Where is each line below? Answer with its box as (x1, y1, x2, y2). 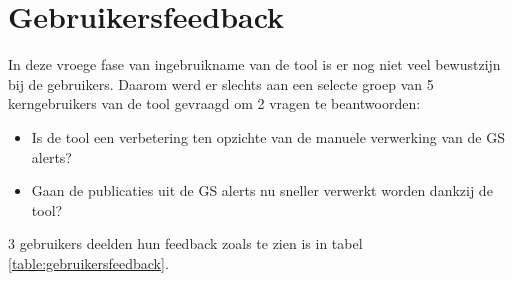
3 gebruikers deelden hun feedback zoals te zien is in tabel (8, 233, 363, 254)
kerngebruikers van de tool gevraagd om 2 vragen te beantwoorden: (8, 93, 421, 114)
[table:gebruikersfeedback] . (8, 252, 169, 273)
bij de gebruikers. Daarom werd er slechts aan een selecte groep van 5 (8, 73, 434, 94)
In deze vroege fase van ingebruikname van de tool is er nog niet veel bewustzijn (8, 54, 501, 75)
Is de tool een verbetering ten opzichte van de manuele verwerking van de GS (31, 126, 505, 147)
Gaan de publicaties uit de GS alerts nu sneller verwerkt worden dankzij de (31, 180, 493, 201)
